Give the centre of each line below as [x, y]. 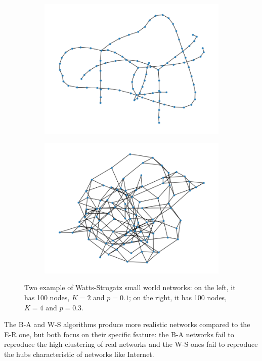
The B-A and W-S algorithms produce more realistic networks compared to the [127, 324]
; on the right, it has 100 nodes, [178, 297]
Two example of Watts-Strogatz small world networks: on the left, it [130, 287]
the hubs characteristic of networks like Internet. [79, 354]
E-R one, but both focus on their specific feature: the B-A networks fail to [119, 334]
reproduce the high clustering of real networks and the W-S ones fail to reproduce [131, 344]
